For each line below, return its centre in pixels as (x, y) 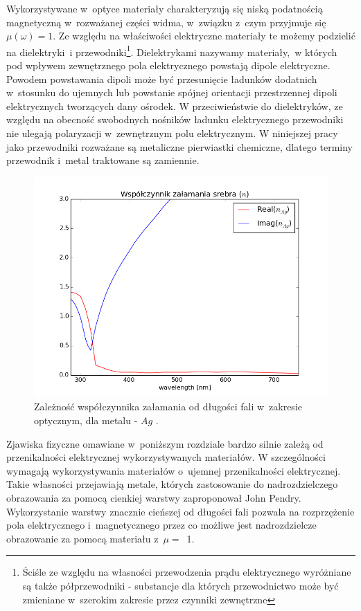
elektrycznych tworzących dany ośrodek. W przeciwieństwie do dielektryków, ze (175, 106)
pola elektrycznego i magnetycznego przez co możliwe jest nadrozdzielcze (161, 525)
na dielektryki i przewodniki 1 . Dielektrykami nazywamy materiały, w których (172, 51)
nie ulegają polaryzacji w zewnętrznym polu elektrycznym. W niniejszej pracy (172, 133)
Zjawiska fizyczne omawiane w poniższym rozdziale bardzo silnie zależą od (165, 443)
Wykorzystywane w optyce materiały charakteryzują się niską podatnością (165, 8)
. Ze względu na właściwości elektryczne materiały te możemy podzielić (204, 36)
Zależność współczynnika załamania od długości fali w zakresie (168, 407)
